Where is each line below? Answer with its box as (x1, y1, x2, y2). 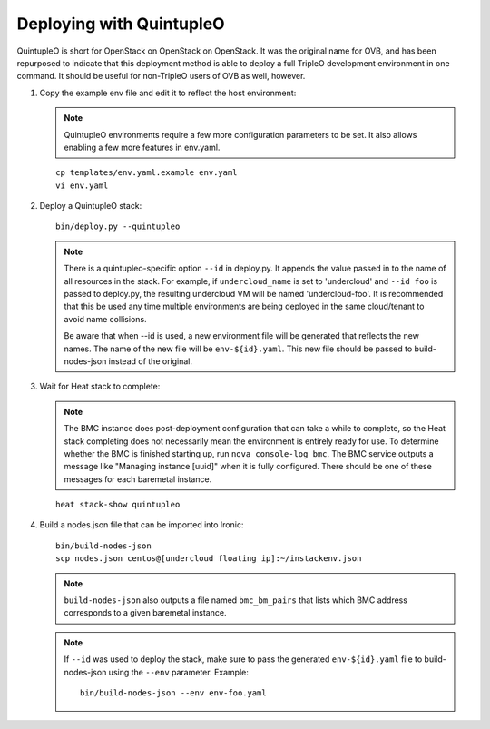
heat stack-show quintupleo (55, 499, 181, 510)
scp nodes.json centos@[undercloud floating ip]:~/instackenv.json (55, 554, 362, 564)
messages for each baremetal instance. (64, 473, 212, 485)
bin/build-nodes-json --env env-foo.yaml (80, 688, 267, 698)
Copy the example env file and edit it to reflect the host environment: (39, 87, 297, 98)
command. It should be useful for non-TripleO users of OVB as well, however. (16, 71, 306, 82)
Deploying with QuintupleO (16, 14, 226, 34)
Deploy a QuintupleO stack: (39, 201, 142, 212)
